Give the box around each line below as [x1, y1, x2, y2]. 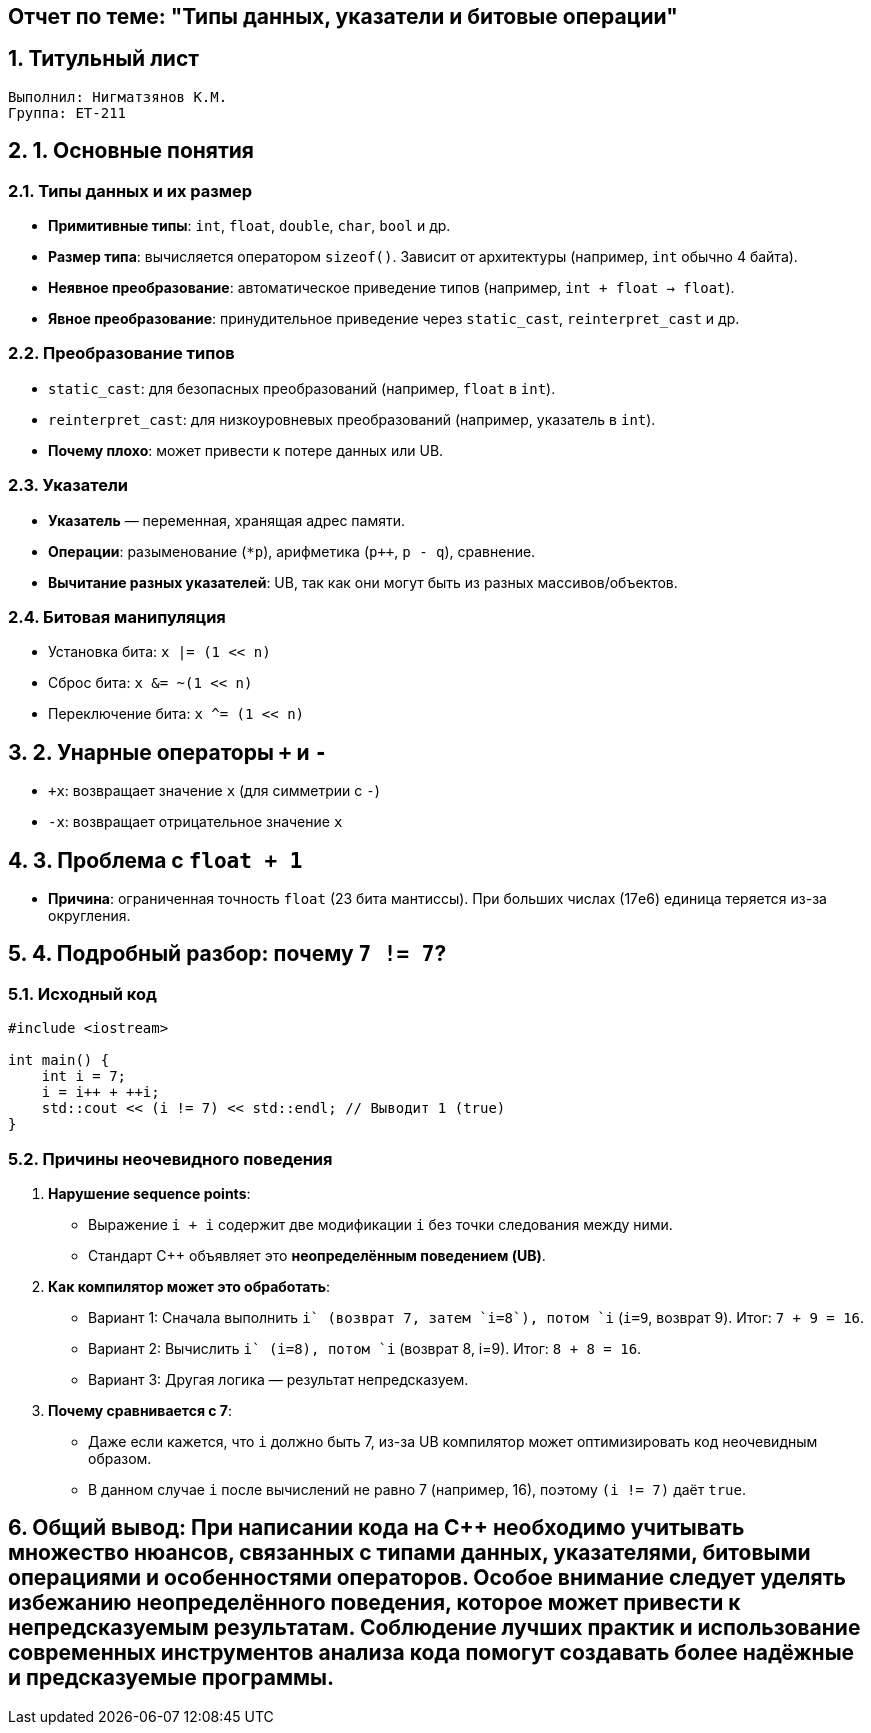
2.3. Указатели [8, 475, 128, 496]
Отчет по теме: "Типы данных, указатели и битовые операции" [8, 4, 678, 29]
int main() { [8, 1052, 110, 1069]
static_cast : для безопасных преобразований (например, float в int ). [48, 379, 556, 397]
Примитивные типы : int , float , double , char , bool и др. [48, 217, 451, 235]
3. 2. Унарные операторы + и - [8, 739, 328, 765]
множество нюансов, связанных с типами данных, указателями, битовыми [8, 1540, 811, 1566]
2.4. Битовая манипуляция [8, 606, 226, 627]
